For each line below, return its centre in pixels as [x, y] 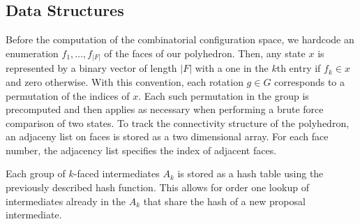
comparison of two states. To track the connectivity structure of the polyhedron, [178, 122]
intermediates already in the [66, 201]
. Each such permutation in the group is [224, 95]
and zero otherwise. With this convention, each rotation [125, 81]
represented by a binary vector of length [91, 68]
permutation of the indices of [68, 95]
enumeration [32, 53]
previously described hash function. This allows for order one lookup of [158, 187]
